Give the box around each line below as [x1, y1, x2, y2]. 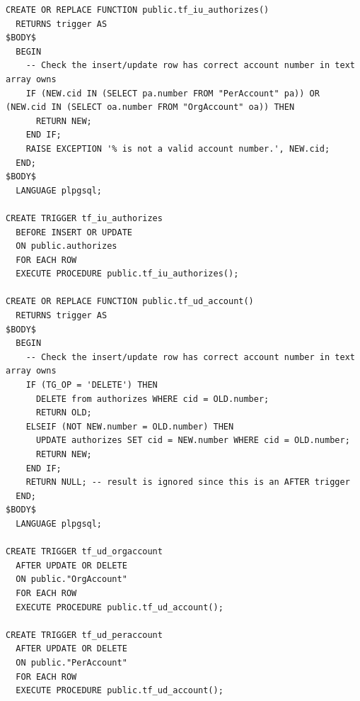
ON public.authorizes [16, 241, 117, 252]
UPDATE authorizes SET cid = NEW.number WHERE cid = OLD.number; [35, 435, 350, 446]
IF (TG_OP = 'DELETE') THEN [25, 380, 158, 391]
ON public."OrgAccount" [16, 574, 127, 585]
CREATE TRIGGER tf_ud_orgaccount [6, 546, 163, 557]
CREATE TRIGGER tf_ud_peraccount [6, 629, 163, 640]
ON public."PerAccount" [16, 657, 127, 668]
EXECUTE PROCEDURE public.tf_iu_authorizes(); [16, 269, 239, 279]
